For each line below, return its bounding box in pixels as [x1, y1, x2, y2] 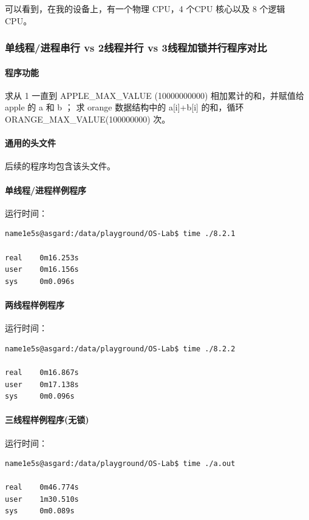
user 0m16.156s [5, 265, 79, 274]
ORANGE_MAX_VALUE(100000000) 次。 [5, 113, 171, 126]
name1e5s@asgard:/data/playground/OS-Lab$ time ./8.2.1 [5, 229, 236, 238]
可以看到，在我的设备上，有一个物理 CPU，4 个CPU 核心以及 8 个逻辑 [5, 2, 285, 15]
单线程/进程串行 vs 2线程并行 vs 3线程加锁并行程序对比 [5, 40, 267, 55]
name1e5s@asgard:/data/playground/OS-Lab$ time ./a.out [5, 459, 236, 468]
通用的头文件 [5, 137, 56, 149]
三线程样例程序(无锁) [5, 413, 89, 426]
